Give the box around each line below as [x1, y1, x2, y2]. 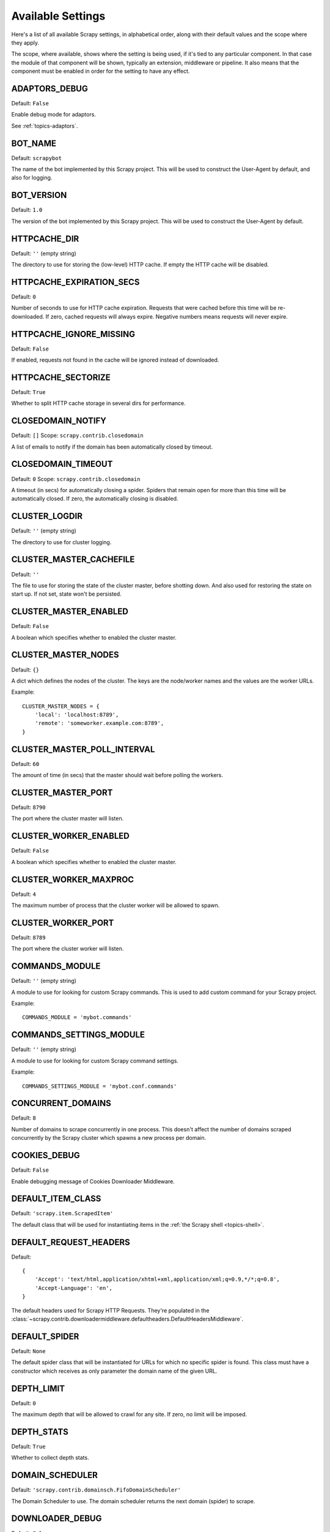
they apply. [11, 39, 40, 46]
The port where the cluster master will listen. [11, 815, 124, 822]
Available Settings [11, 9, 106, 23]
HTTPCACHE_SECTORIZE [11, 372, 111, 382]
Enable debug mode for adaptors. [11, 111, 96, 118]
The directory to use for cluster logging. [11, 538, 112, 545]
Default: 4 [11, 890, 36, 898]
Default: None [11, 1347, 46, 1354]
